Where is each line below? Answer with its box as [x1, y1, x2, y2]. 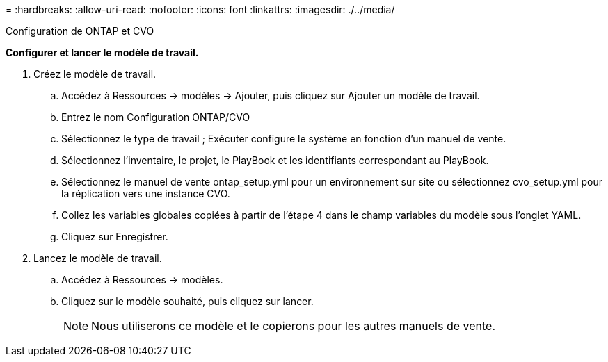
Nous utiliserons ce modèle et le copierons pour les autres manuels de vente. [91, 319, 496, 333]
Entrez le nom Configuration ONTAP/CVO [61, 111, 250, 123]
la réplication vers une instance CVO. [61, 188, 230, 199]
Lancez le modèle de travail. [33, 252, 162, 264]
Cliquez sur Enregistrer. [61, 231, 168, 242]
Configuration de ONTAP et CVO [6, 25, 154, 37]
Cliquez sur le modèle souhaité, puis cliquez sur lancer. [61, 295, 314, 307]
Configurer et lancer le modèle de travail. [6, 47, 199, 58]
